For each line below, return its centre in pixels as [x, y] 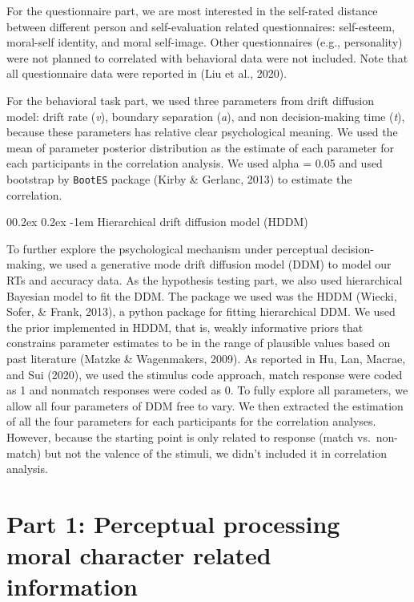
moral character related [139, 555]
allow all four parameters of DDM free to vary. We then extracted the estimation [205, 405]
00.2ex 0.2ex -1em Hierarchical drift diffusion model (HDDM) [157, 222]
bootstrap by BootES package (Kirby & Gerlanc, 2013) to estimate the [179, 178]
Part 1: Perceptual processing [173, 523]
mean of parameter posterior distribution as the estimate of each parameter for [200, 147]
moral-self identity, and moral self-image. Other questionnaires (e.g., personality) [205, 42]
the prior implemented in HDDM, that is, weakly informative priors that [185, 327]
